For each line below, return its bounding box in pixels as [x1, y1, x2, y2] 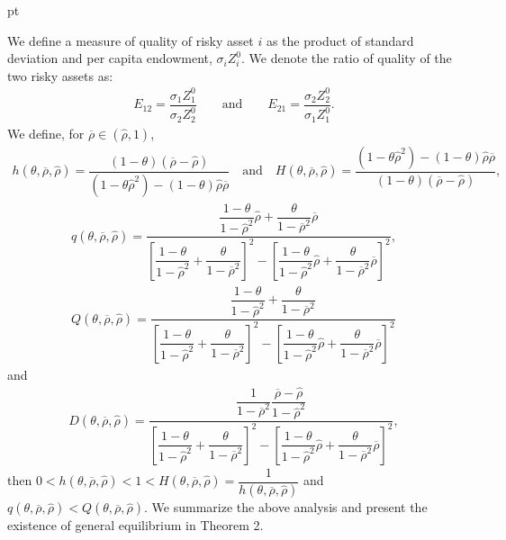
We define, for [7, 123, 85, 142]
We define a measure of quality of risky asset [7, 31, 254, 49]
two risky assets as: [7, 66, 113, 85]
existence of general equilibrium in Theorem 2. [7, 516, 264, 535]
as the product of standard [266, 31, 414, 49]
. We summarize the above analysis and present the [144, 498, 428, 517]
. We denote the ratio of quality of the [241, 49, 452, 67]
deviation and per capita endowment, [7, 49, 212, 67]
